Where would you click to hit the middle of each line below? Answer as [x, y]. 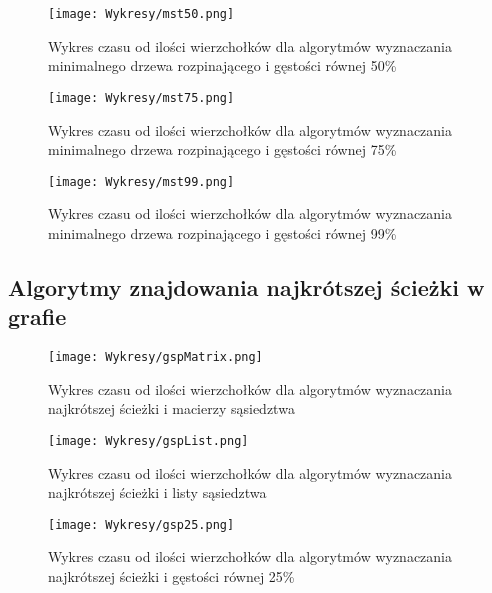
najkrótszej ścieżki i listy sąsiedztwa [157, 492]
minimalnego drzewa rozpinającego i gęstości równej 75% [222, 149]
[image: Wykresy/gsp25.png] [141, 524]
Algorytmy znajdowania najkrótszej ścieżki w [246, 286]
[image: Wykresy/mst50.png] [141, 14]
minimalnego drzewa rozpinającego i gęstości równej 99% [222, 232]
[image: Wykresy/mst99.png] [141, 181]
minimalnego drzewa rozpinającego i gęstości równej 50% [222, 65]
